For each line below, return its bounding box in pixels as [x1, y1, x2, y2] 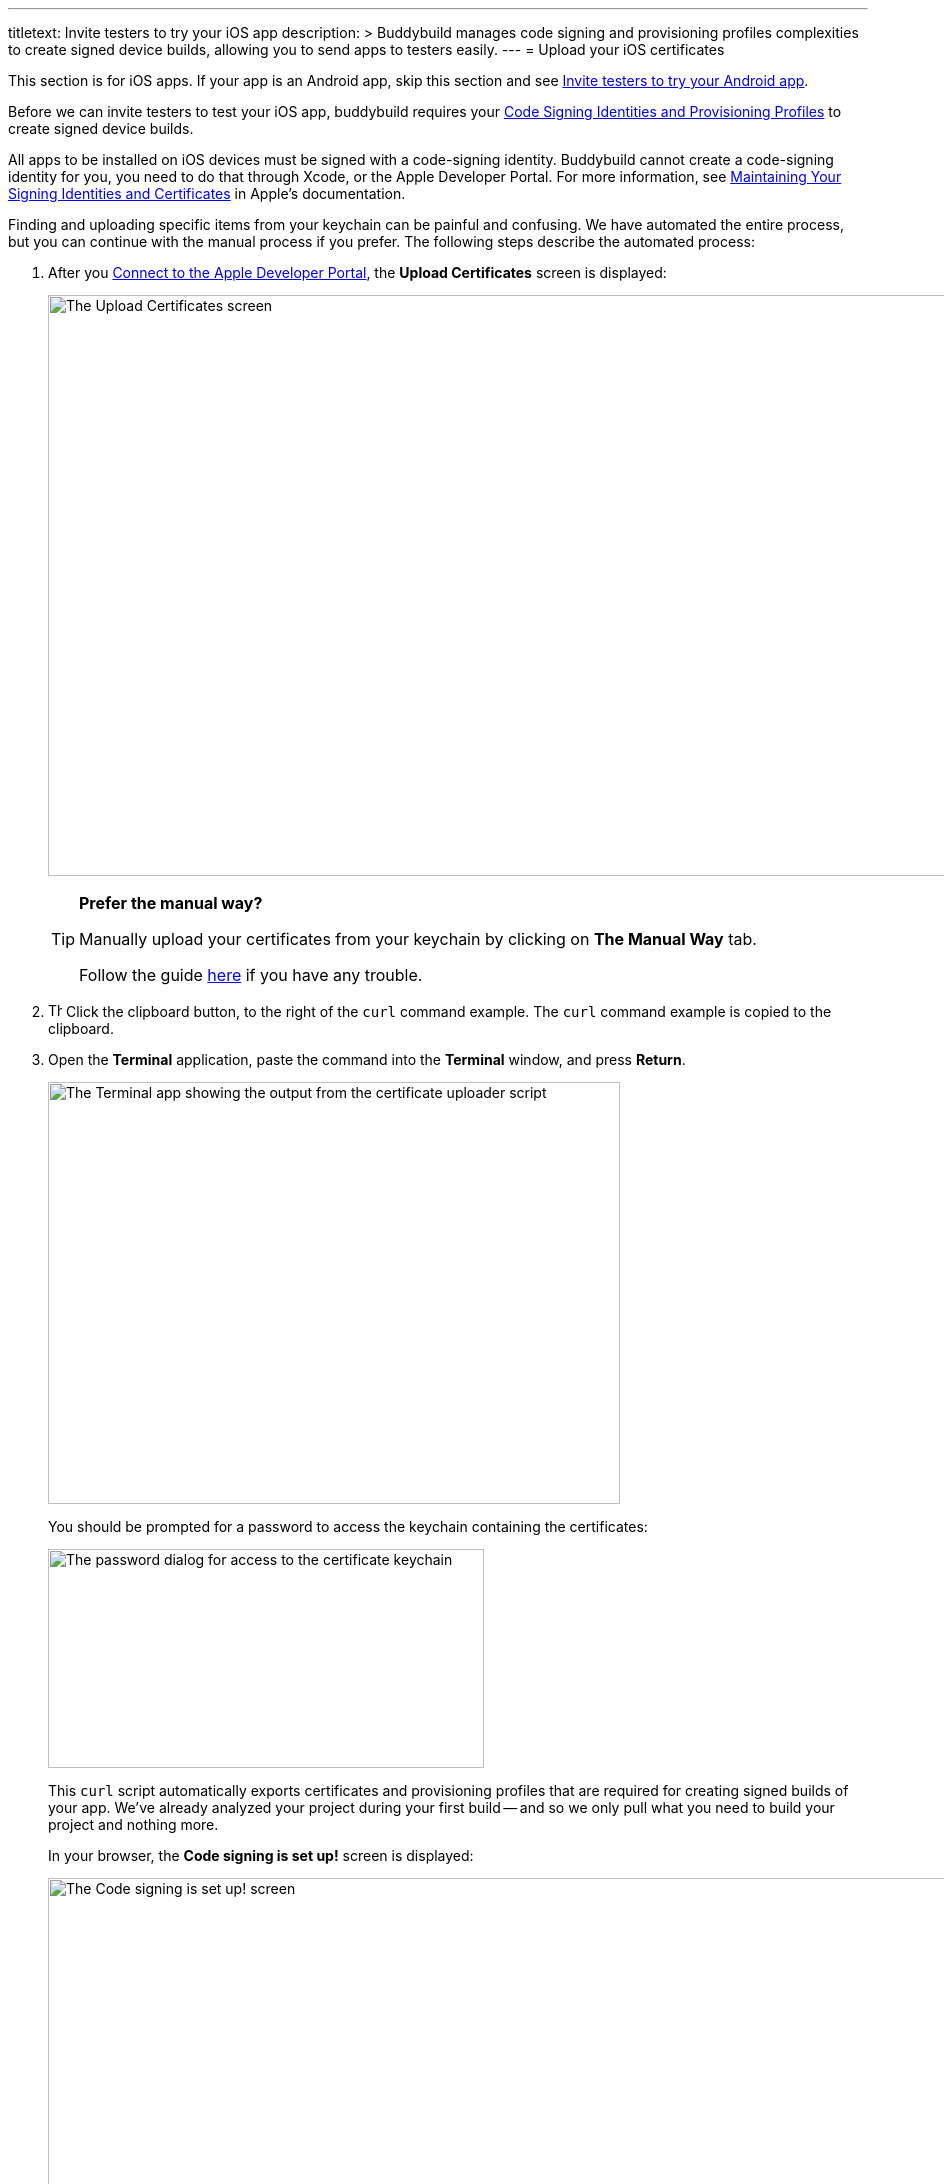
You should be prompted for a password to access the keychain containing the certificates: [48, 1518, 648, 1535]
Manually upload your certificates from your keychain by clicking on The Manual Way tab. [79, 929, 757, 949]
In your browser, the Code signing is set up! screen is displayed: [48, 1847, 474, 1864]
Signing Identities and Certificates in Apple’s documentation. [8, 185, 406, 202]
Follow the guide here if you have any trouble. [79, 965, 423, 985]
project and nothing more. [48, 1816, 219, 1833]
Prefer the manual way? [79, 893, 263, 913]
